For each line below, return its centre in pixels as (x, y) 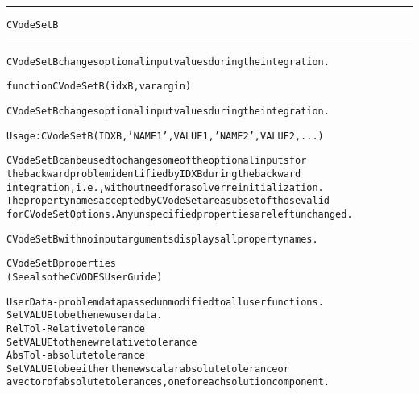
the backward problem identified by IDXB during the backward (154, 174)
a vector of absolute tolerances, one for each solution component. (168, 382)
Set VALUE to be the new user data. (85, 315)
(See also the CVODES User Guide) (85, 277)
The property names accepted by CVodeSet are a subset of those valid (168, 201)
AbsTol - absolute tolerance (76, 356)
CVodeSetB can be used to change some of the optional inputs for (157, 161)
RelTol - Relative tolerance (76, 328)
